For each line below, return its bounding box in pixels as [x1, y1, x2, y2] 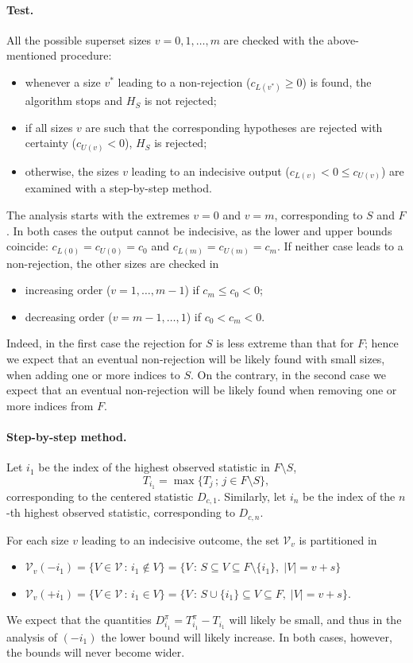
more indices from [6, 397, 94, 413]
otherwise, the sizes [25, 162, 119, 179]
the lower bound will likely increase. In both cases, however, [101, 628, 392, 645]
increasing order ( [25, 281, 111, 298]
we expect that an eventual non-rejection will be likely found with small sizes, [6, 351, 385, 367]
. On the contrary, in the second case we [190, 366, 386, 382]
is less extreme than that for [216, 335, 354, 351]
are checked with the [223, 31, 324, 48]
